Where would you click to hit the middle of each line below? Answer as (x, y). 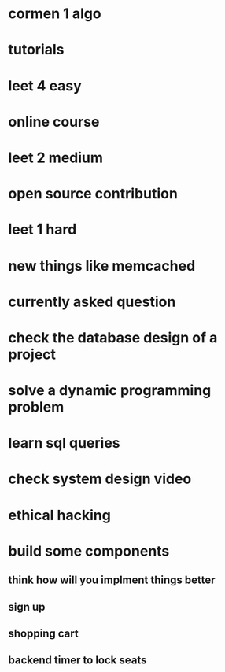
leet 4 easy (45, 85)
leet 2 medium (56, 157)
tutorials (36, 50)
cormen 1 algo (55, 14)
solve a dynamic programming (110, 391)
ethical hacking (60, 515)
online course (54, 122)
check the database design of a (113, 337)
